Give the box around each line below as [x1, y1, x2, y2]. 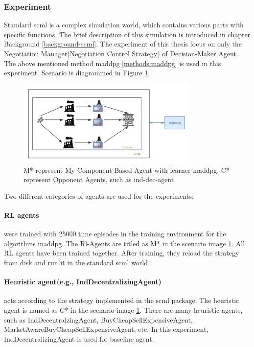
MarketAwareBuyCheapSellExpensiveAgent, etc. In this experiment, [4, 324, 208, 334]
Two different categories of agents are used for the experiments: [4, 190, 194, 201]
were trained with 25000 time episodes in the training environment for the [4, 229, 226, 239]
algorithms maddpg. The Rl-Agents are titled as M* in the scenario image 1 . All [4, 238, 245, 248]
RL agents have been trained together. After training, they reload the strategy [4, 248, 239, 258]
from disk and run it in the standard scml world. [4, 257, 150, 268]
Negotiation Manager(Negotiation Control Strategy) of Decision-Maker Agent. [4, 48, 238, 58]
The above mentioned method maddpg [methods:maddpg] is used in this [4, 58, 221, 68]
